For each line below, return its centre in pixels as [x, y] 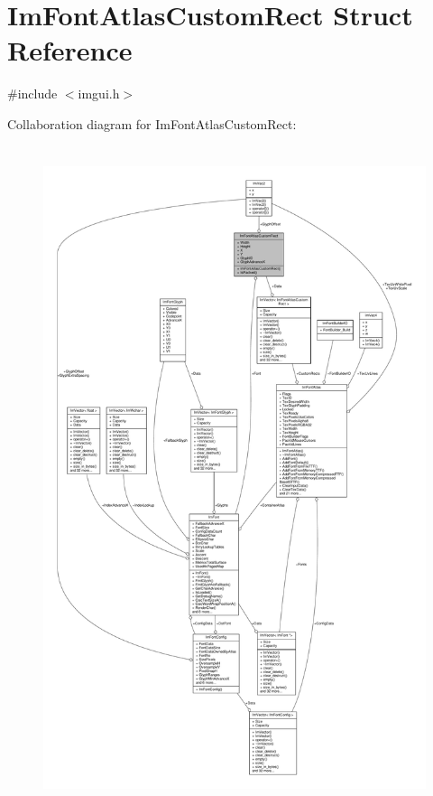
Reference [70, 50]
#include [32, 94]
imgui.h [99, 94]
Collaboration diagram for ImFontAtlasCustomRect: [152, 123]
